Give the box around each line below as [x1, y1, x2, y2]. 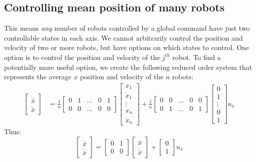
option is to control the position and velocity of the [4, 52, 160, 62]
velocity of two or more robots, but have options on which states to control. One [4, 42, 249, 53]
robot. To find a [172, 52, 221, 62]
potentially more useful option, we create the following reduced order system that [4, 61, 252, 72]
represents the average [4, 71, 72, 82]
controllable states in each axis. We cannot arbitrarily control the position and [4, 32, 243, 43]
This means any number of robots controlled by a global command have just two [4, 23, 250, 33]
